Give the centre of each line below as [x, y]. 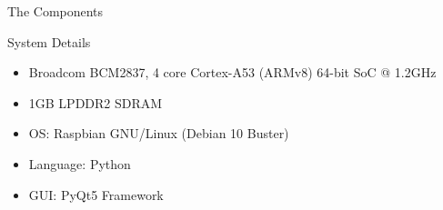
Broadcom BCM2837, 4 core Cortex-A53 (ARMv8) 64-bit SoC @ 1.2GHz [232, 72]
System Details [49, 41]
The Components [55, 11]
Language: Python [80, 163]
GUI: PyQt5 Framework [96, 194]
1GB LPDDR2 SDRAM [96, 102]
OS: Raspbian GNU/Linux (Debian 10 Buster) [159, 133]
